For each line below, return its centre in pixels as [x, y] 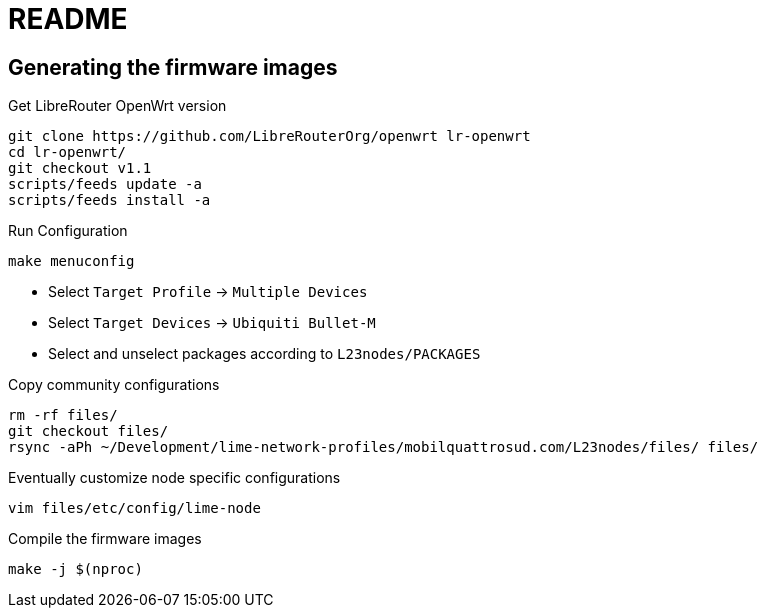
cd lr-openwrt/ [67, 152]
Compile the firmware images [105, 539]
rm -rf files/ [63, 415]
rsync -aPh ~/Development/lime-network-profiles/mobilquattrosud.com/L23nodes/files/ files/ [383, 447]
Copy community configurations [114, 385]
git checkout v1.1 [80, 168]
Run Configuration [68, 231]
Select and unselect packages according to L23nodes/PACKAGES [264, 354]
